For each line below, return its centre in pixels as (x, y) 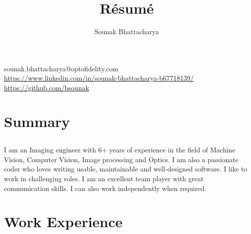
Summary (37, 121)
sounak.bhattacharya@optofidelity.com (61, 68)
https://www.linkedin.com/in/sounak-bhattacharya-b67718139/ (99, 78)
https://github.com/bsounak (47, 87)
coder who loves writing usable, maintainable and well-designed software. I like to (125, 169)
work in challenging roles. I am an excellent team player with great (104, 179)
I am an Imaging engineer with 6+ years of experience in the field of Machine (120, 150)
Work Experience (63, 222)
